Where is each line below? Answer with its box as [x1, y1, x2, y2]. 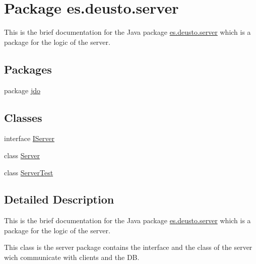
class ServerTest [4, 167, 53, 177]
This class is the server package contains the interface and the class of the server [4, 242, 252, 252]
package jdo [4, 85, 40, 95]
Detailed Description [4, 191, 114, 207]
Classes [4, 109, 42, 125]
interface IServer [4, 133, 55, 144]
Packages [4, 61, 52, 77]
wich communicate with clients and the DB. [4, 252, 140, 262]
